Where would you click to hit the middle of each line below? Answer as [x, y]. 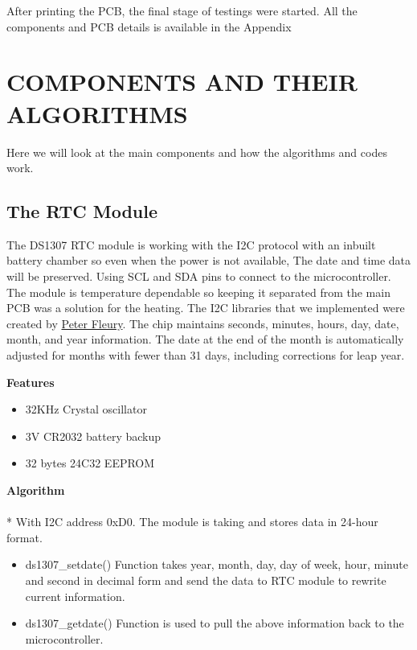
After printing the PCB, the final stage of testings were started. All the [182, 10]
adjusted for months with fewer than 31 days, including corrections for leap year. [206, 355]
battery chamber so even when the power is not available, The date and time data [209, 260]
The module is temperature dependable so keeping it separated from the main [198, 292]
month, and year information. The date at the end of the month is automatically [205, 339]
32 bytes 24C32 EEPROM [90, 463]
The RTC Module [82, 211]
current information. [75, 596]
